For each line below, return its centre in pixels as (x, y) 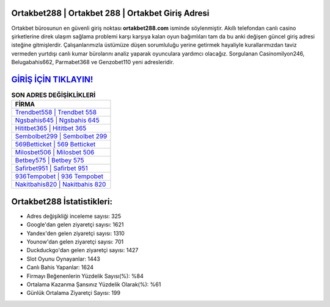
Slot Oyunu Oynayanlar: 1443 (63, 259)
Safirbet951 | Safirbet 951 (51, 168)
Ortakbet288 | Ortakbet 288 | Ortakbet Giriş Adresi (110, 13)
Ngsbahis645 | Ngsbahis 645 (57, 120)
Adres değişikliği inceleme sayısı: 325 (74, 216)
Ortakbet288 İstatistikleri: (62, 201)
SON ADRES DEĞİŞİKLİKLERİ (53, 95)
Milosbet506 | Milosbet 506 (55, 153)
